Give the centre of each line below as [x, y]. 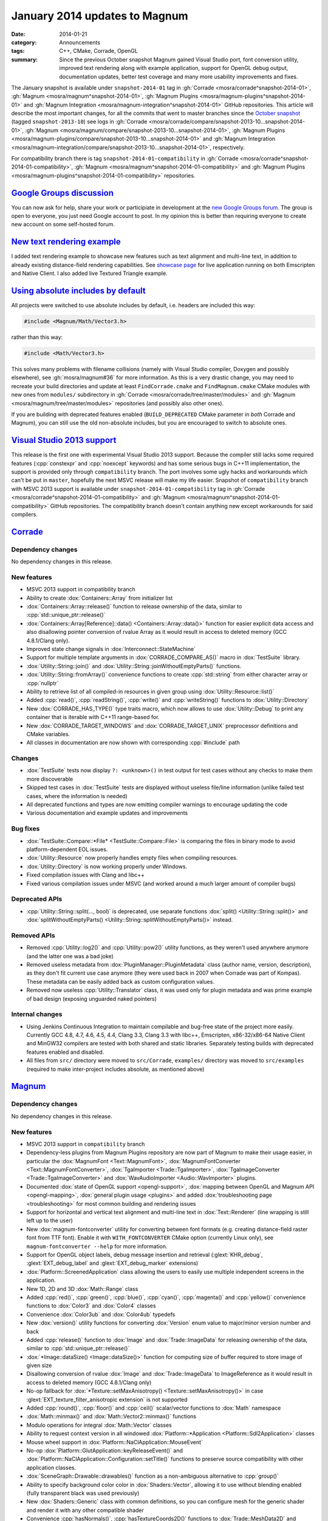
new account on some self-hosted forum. [63, 224]
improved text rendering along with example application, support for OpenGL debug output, [174, 68]
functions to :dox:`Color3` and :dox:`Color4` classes [91, 1306]
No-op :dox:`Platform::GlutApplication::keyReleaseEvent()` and [105, 1450]
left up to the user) [50, 1220]
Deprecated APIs [37, 899]
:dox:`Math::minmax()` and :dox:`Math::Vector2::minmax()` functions [111, 1416]
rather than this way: [37, 337]
